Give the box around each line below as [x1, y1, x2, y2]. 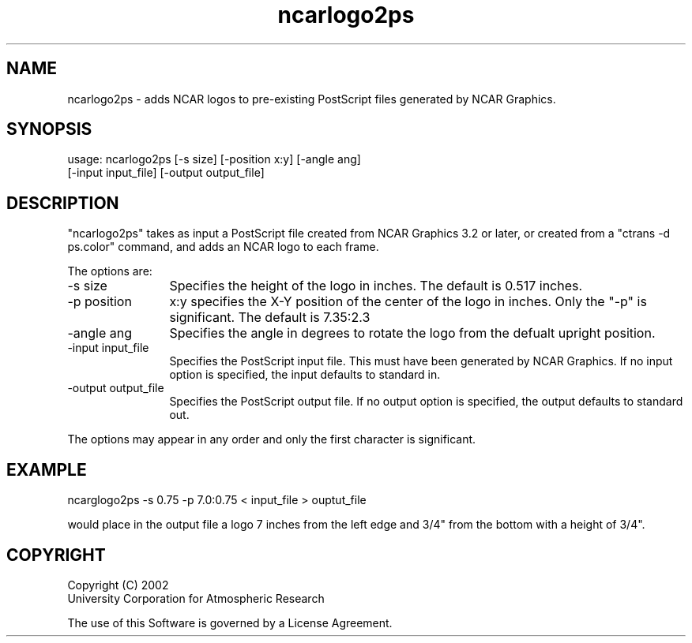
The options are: [67, 264, 152, 279]
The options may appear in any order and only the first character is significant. [67, 432, 476, 447]
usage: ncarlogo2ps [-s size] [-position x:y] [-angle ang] [67, 152, 361, 166]
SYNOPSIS [6, 119, 92, 140]
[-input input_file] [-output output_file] [67, 166, 265, 180]
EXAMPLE [6, 459, 87, 480]
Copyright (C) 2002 [67, 578, 169, 592]
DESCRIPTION [6, 193, 119, 213]
